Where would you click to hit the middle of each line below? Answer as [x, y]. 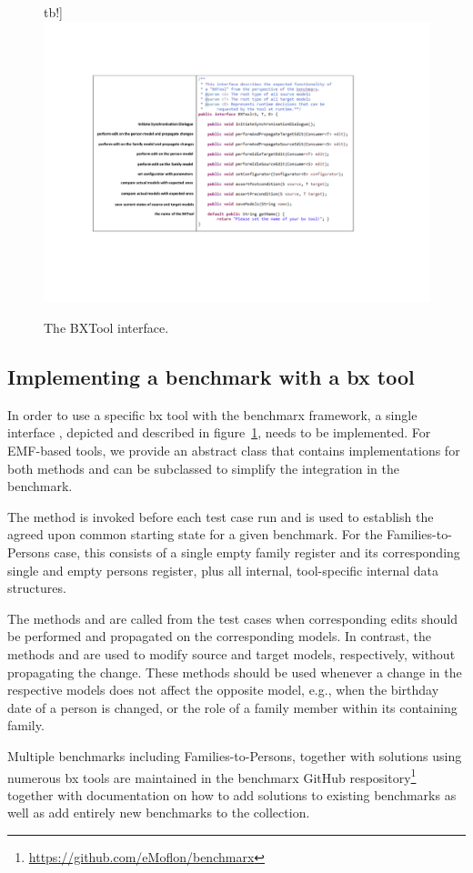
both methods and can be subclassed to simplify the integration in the [203, 468]
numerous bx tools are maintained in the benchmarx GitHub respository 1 [212, 776]
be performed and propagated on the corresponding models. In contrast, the [220, 636]
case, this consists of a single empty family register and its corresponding [257, 552]
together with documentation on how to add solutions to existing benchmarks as [232, 794]
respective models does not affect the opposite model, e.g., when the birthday [223, 690]
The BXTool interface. [106, 328]
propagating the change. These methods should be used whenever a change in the [235, 672]
